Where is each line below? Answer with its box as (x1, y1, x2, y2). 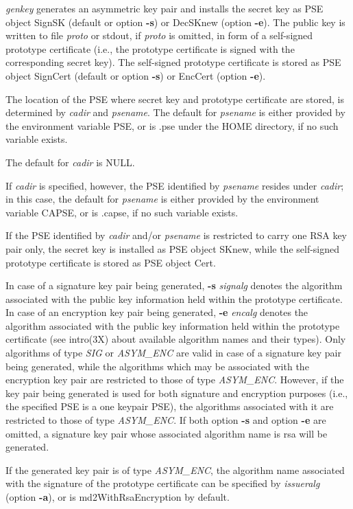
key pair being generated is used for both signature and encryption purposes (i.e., (5, 385, 348, 400)
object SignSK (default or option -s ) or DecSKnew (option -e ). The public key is (5, 14, 345, 29)
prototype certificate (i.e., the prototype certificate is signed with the (5, 41, 295, 56)
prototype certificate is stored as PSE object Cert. (5, 255, 216, 269)
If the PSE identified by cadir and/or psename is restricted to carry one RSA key (5, 228, 347, 242)
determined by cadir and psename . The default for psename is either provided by (5, 105, 345, 120)
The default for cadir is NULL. (5, 155, 135, 169)
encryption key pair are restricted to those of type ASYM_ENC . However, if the (5, 372, 344, 387)
